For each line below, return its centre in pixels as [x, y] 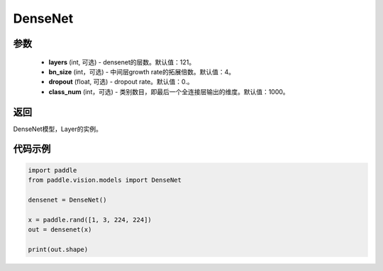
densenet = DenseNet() [67, 200]
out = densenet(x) [60, 229]
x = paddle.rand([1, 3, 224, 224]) [90, 220]
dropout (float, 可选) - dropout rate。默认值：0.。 [121, 82]
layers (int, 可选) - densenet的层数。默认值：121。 [122, 62]
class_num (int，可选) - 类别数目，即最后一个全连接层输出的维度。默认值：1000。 [169, 91]
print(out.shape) [58, 249]
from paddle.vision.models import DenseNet [105, 180]
